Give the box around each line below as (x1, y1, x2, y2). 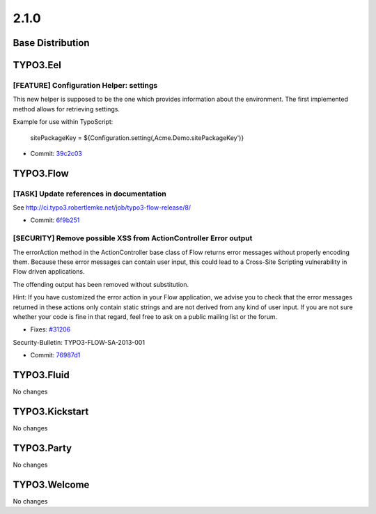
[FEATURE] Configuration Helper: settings (13, 80, 158, 90)
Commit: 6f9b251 (30, 216, 80, 224)
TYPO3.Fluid (13, 369, 70, 381)
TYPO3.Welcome (13, 478, 90, 490)
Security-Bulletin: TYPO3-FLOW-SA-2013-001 (13, 338, 146, 346)
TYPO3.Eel (13, 59, 62, 71)
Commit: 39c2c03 (30, 149, 83, 157)
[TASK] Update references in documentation (13, 189, 166, 198)
